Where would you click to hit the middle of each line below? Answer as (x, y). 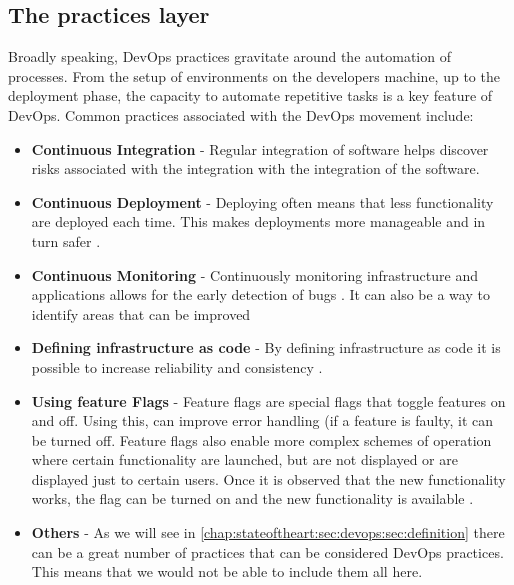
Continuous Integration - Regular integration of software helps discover (260, 148)
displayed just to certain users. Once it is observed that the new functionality (268, 478)
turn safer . (66, 240)
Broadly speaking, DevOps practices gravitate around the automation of (229, 56)
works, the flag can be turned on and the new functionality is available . (252, 498)
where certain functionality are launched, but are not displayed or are (244, 459)
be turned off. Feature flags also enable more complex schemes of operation (261, 439)
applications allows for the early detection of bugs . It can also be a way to (260, 294)
